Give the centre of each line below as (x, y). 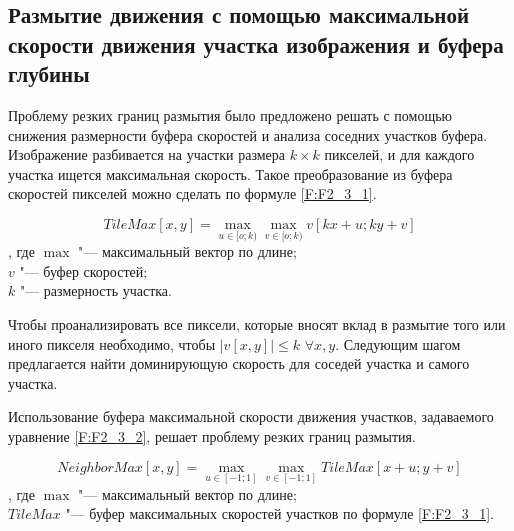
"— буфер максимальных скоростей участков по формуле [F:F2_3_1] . (279, 513)
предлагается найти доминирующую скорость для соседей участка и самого (239, 363)
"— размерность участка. (95, 290)
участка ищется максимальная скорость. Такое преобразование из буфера (230, 173)
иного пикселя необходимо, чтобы (112, 343)
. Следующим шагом (398, 343)
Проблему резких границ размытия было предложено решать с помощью (230, 114)
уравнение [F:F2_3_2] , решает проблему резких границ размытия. (212, 435)
